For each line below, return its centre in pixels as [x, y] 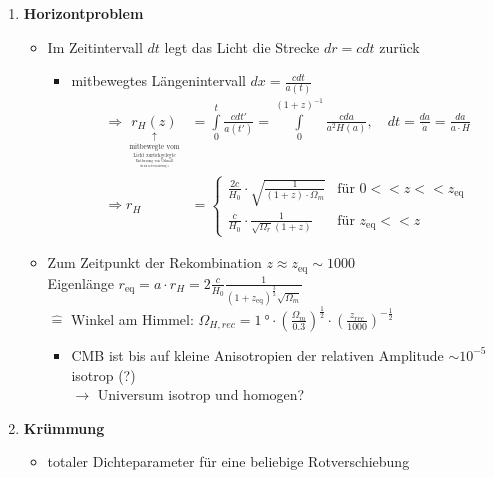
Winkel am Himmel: [132, 318]
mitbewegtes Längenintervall [158, 80]
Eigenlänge [80, 282]
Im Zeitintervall [95, 46]
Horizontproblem [83, 13]
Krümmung [64, 427]
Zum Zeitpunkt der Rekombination [154, 262]
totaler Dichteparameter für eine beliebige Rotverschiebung [228, 461]
